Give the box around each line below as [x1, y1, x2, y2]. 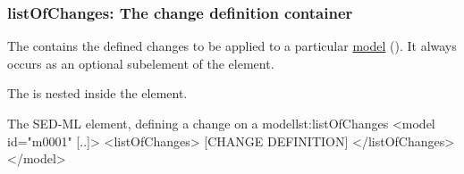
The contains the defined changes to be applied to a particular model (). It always [7, 37, 457, 55]
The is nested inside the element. [7, 84, 188, 103]
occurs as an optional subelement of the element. [7, 54, 274, 72]
